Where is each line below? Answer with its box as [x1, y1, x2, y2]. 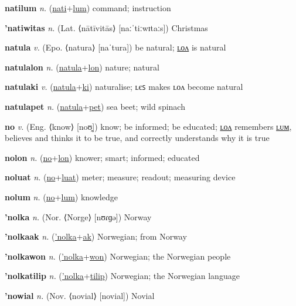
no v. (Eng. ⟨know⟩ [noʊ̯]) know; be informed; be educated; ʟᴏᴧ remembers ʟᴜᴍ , [5, 120, 292, 132]
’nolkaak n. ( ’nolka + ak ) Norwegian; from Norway [5, 230, 187, 243]
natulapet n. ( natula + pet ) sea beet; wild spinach [5, 100, 185, 112]
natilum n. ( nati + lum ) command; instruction [5, 2, 171, 14]
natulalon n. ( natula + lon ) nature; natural [5, 60, 159, 73]
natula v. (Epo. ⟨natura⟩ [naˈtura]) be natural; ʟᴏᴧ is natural [5, 41, 226, 53]
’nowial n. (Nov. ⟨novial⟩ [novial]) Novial [5, 289, 155, 301]
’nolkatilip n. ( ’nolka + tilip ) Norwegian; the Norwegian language [5, 270, 240, 282]
